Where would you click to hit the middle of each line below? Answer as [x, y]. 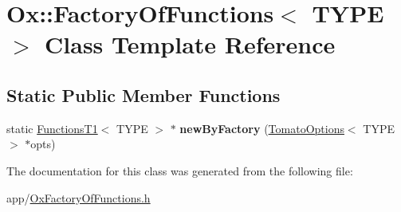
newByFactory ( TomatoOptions [262, 128]
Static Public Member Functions [143, 94]
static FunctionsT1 [52, 128]
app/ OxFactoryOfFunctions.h [79, 197]
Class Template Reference [190, 44]
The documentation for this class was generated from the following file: [180, 170]
